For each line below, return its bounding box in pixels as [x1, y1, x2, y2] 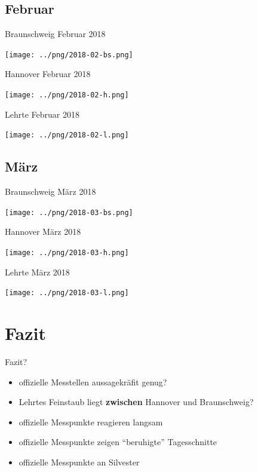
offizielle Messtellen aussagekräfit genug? [19, 375, 167, 388]
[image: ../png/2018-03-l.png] [5, 289, 129, 298]
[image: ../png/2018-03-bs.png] [5, 208, 133, 217]
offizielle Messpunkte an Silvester [19, 456, 140, 468]
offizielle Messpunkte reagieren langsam [19, 415, 163, 428]
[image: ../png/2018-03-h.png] [5, 249, 129, 257]
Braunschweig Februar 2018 [5, 27, 106, 40]
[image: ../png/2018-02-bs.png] [5, 50, 133, 59]
